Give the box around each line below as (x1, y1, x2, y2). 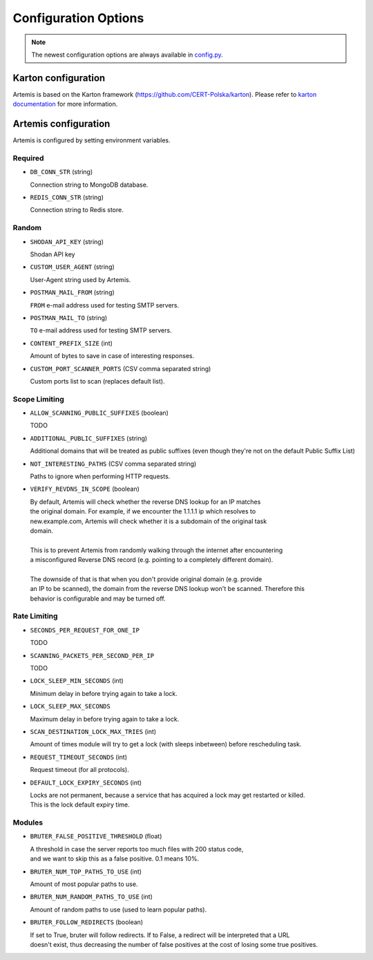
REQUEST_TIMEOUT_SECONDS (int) (30, 753, 128, 761)
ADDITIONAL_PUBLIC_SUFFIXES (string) (30, 434, 148, 442)
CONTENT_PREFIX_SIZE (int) (30, 339, 113, 347)
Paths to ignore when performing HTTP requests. (30, 472, 171, 480)
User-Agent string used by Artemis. (30, 275, 131, 283)
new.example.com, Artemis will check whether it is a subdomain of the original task (30, 517, 267, 525)
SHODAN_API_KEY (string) (30, 237, 104, 245)
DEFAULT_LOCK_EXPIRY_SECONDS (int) (30, 778, 142, 787)
